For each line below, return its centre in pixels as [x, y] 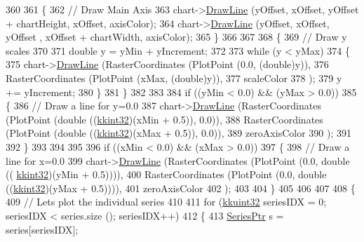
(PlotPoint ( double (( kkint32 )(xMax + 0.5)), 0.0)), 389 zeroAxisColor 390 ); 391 [178, 133]
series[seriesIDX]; [42, 229]
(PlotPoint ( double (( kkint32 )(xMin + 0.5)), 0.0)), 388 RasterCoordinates [164, 119]
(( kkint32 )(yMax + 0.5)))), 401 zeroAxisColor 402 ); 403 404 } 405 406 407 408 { [181, 188]
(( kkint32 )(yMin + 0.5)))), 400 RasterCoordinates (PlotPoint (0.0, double [166, 174]
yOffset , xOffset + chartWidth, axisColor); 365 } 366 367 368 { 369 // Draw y [176, 37]
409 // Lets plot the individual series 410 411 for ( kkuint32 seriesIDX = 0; [166, 202]
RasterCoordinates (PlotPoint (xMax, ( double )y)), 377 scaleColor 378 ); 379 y [174, 78]
